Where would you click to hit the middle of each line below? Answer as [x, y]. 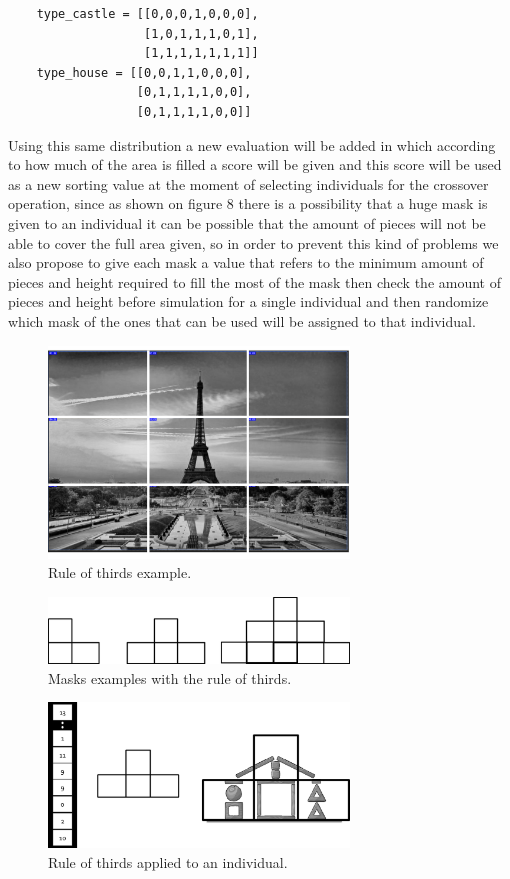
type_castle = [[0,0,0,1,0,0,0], [147, 14]
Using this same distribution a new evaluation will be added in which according [252, 144]
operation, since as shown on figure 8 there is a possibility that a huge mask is [248, 203]
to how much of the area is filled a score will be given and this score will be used [255, 164]
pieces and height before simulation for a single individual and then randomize [248, 301]
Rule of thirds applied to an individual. [168, 861]
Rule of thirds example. [120, 572]
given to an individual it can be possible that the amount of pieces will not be [247, 222]
